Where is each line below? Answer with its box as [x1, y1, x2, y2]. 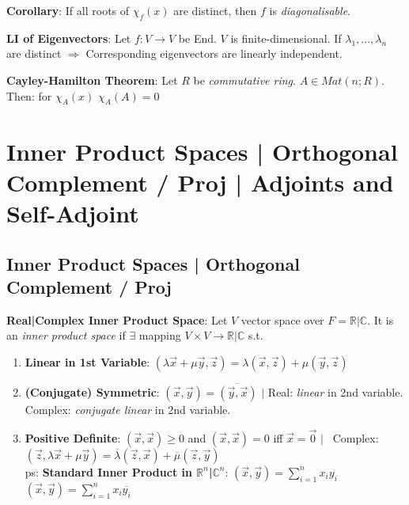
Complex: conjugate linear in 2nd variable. [25, 401, 231, 418]
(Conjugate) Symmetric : [25, 384, 160, 401]
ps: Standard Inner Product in [25, 463, 192, 480]
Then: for [6, 87, 52, 104]
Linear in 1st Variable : [25, 353, 150, 370]
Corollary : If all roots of [6, 2, 130, 18]
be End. [178, 29, 217, 46]
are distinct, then [173, 2, 257, 18]
